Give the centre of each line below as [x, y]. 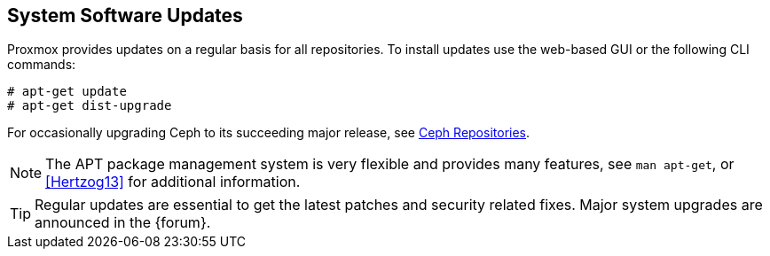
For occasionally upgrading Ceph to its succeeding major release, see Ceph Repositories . [269, 133]
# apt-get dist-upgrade [90, 106]
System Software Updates [125, 16]
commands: [42, 65]
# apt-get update [67, 92]
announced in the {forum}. [123, 223]
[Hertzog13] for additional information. [173, 182]
